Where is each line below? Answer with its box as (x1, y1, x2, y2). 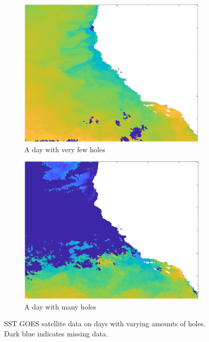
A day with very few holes (24, 144, 105, 154)
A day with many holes (24, 301, 97, 312)
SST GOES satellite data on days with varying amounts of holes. (4, 318, 206, 329)
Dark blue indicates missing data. (4, 328, 108, 339)
